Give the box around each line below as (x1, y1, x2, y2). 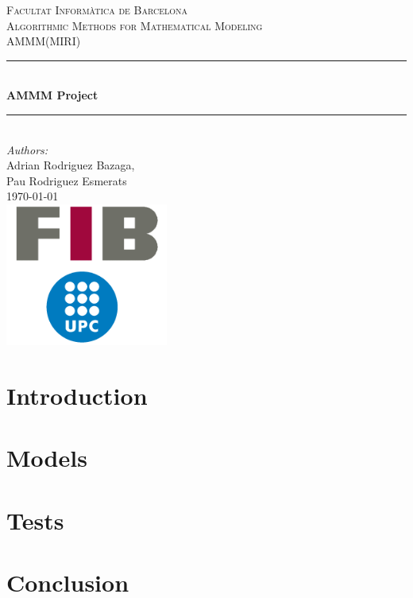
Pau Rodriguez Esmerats (6, 172, 127, 188)
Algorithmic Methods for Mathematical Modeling (6, 17, 263, 33)
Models (6, 441, 87, 474)
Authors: (6, 141, 48, 157)
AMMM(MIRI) (6, 33, 81, 49)
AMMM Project (6, 87, 98, 103)
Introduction (6, 379, 148, 412)
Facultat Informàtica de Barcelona (6, 2, 188, 17)
